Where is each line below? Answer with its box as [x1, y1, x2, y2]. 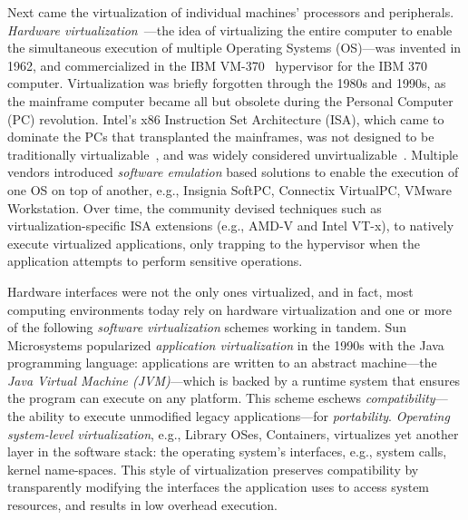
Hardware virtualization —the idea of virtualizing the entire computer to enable [7, 20, 453, 39]
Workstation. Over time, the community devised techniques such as [7, 198, 382, 217]
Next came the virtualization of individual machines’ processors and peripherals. [7, 3, 454, 21]
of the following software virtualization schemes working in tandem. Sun [7, 318, 406, 337]
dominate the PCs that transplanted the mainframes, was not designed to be [7, 127, 434, 146]
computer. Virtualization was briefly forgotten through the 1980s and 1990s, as [7, 74, 446, 93]
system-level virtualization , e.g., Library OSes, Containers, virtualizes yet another [7, 424, 459, 443]
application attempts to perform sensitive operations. [7, 251, 303, 270]
